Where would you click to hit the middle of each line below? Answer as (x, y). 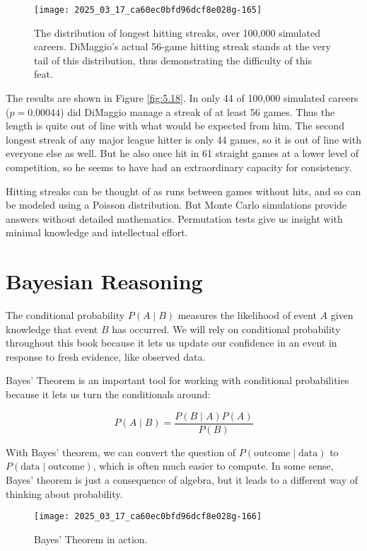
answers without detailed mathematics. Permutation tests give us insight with (174, 218)
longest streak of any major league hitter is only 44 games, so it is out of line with (183, 139)
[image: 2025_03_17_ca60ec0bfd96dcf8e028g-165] (148, 10)
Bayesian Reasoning (104, 281)
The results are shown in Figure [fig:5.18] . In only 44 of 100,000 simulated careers (182, 98)
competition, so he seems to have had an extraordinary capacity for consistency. (179, 167)
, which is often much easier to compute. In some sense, (213, 466)
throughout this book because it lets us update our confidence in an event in (171, 343)
